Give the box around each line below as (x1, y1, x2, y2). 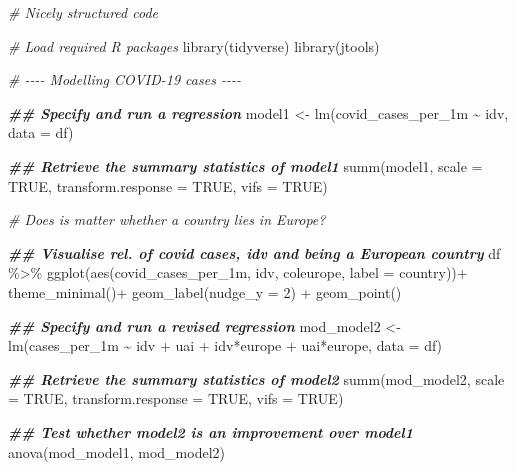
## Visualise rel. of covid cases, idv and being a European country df (8, 242, 501, 263)
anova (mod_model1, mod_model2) (8, 441, 226, 462)
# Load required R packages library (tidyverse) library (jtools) (8, 35, 380, 56)
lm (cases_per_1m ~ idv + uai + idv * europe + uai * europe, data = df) (8, 335, 443, 356)
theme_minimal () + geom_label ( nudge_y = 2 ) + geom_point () (8, 281, 402, 302)
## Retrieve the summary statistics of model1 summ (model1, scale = (8, 155, 483, 176)
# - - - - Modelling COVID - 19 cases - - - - (8, 69, 241, 90)
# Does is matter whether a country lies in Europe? (8, 209, 326, 230)
